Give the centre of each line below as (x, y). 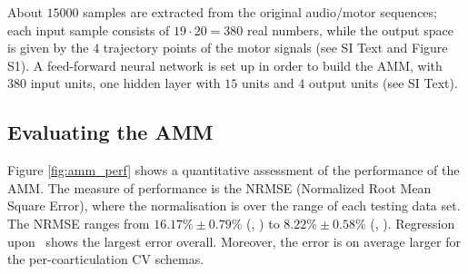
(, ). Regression (413, 223)
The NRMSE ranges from (79, 223)
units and (268, 83)
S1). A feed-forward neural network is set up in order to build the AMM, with (225, 65)
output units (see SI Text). (383, 83)
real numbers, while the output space (350, 29)
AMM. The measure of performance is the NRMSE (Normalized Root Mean (219, 187)
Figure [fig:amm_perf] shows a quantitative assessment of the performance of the (234, 170)
